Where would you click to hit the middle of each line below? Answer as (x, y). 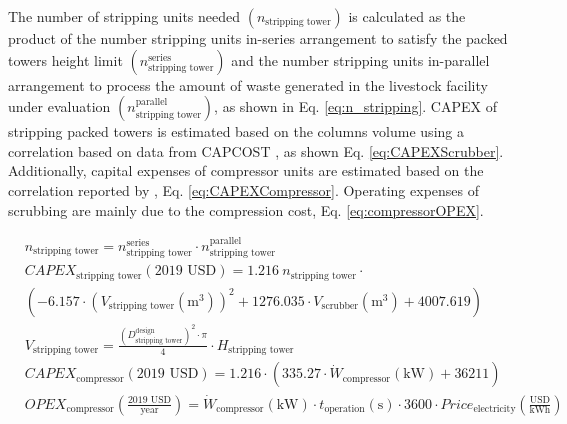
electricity (494, 409)
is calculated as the (407, 16)
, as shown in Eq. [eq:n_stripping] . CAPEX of (355, 106)
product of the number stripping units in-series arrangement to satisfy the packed (258, 38)
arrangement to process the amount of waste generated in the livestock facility (248, 84)
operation (344, 409)
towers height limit (65, 59)
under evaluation (59, 106)
